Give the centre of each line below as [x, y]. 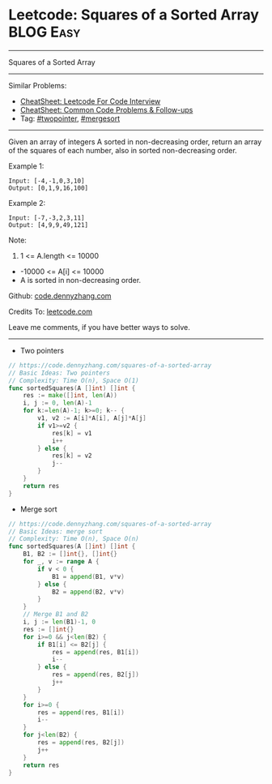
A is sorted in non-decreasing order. [81, 280]
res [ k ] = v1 [72, 433]
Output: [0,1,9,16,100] [49, 188]
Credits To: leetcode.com [51, 311]
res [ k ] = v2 [72, 456]
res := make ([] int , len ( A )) [70, 396]
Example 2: [27, 203]
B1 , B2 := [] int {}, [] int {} [70, 554]
